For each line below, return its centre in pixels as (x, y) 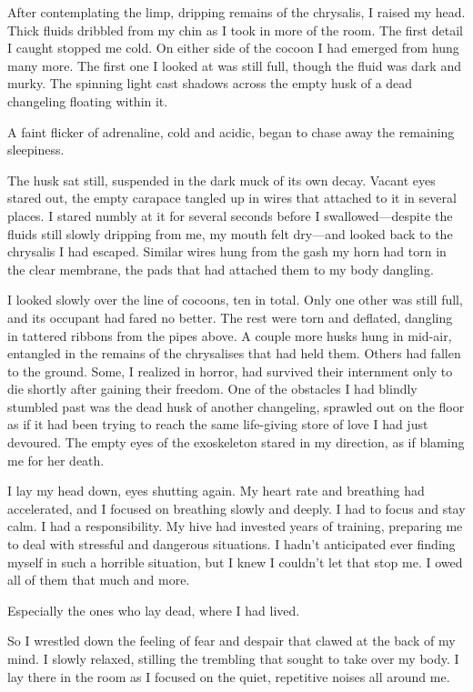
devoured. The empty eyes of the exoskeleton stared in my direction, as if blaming (236, 442)
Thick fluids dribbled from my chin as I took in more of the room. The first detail (235, 30)
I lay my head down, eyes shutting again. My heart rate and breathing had (216, 491)
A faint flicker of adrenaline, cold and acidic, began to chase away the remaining (231, 131)
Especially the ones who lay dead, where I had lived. (154, 610)
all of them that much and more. (99, 580)
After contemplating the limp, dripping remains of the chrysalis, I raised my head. (236, 12)
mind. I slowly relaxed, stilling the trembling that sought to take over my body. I (233, 658)
